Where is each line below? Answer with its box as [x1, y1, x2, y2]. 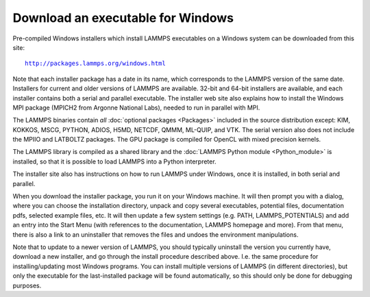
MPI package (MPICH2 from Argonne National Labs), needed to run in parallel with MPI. [12, 103, 260, 112]
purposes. [12, 281, 42, 289]
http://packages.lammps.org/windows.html [25, 60, 166, 68]
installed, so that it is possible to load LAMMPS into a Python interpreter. [12, 157, 217, 166]
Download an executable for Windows [12, 10, 234, 25]
